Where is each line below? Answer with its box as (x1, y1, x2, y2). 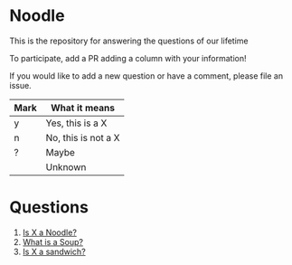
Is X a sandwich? (22, 246, 86, 257)
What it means (51, 101, 116, 114)
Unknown (45, 160, 87, 173)
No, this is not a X (45, 131, 120, 144)
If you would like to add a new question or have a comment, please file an (9, 70, 283, 81)
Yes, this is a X (45, 117, 108, 129)
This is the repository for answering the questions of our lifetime (9, 35, 249, 46)
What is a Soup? (22, 236, 84, 247)
